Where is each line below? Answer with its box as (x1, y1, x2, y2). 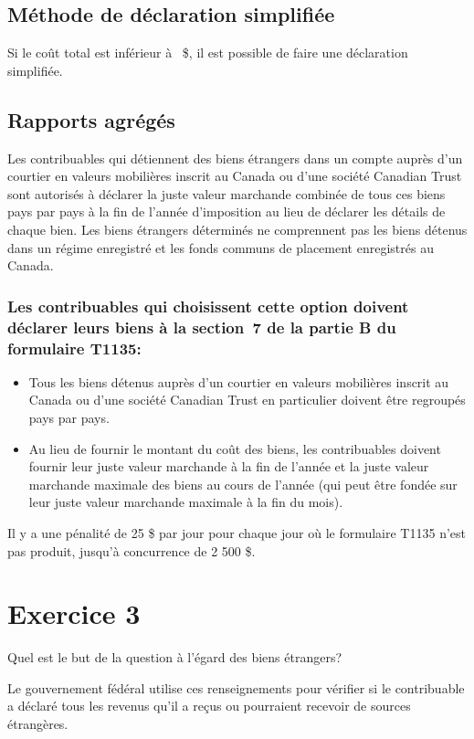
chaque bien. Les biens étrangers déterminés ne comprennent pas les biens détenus (7, 219, 468, 238)
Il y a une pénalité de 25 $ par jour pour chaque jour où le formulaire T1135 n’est (7, 523, 466, 542)
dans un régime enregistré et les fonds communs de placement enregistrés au (7, 238, 434, 257)
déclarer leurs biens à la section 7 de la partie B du (7, 315, 396, 338)
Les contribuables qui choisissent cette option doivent (7, 294, 409, 317)
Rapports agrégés (7, 105, 175, 133)
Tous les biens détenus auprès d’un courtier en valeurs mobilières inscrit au (28, 372, 449, 391)
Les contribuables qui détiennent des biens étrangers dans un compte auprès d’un (7, 148, 463, 167)
